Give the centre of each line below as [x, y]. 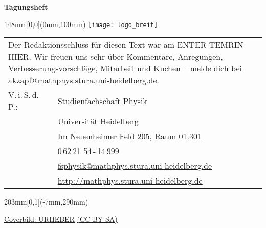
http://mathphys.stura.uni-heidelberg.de [130, 181]
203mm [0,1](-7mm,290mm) [46, 202]
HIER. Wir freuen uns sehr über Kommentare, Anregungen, [116, 57]
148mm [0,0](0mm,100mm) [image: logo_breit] [81, 24]
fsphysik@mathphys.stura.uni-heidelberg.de [135, 166]
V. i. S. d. [24, 95]
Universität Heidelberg [98, 121]
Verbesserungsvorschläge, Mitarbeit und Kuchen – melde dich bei [125, 68]
